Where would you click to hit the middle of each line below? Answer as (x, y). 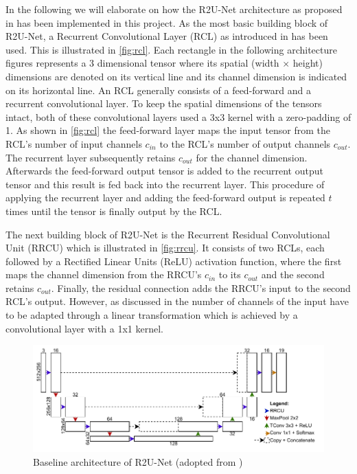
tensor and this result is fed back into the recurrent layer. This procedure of (165, 184)
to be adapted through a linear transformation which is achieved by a (152, 315)
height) (308, 63)
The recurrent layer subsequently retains (91, 157)
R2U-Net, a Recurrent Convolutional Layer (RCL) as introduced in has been (167, 36)
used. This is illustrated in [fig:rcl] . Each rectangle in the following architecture (171, 49)
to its (230, 274)
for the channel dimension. (252, 157)
